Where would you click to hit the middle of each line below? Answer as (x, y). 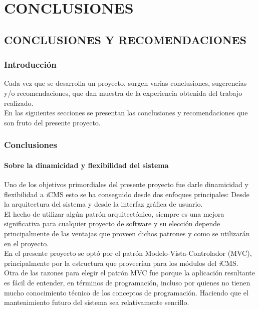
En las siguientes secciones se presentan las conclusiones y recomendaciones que (126, 113)
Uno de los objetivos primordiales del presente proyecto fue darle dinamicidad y (126, 184)
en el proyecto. (27, 243)
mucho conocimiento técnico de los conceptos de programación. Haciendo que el (126, 292)
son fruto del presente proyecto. (52, 122)
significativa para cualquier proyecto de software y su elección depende (112, 223)
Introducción (30, 64)
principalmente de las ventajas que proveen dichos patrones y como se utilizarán (127, 233)
